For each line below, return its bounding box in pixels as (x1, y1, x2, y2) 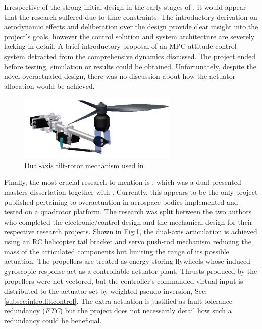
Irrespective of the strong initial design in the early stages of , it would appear (4, 2, 246, 12)
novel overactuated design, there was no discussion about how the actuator (4, 71, 236, 81)
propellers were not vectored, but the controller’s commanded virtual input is (4, 276, 243, 286)
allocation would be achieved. (4, 80, 95, 91)
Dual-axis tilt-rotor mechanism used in (24, 159, 144, 170)
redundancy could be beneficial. (4, 315, 102, 325)
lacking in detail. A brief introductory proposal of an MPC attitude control (4, 41, 237, 51)
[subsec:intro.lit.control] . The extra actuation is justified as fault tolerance (4, 295, 233, 306)
